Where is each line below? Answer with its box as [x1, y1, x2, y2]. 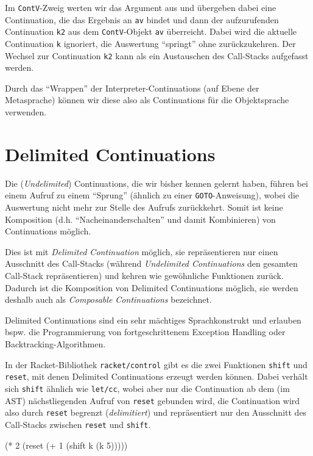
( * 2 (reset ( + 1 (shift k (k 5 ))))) [5, 438, 128, 451]
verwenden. [5, 106, 47, 118]
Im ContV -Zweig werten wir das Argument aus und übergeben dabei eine [5, 1, 276, 13]
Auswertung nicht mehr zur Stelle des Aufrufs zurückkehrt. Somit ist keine [5, 201, 283, 214]
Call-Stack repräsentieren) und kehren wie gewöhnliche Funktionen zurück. [5, 269, 284, 281]
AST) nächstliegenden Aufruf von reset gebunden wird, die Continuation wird [5, 394, 300, 407]
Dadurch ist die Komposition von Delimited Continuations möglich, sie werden [5, 281, 298, 294]
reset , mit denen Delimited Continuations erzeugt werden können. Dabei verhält [5, 370, 308, 383]
